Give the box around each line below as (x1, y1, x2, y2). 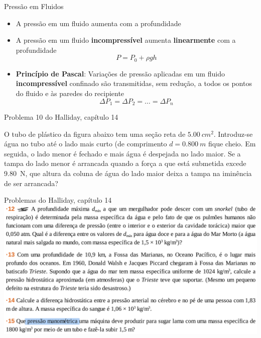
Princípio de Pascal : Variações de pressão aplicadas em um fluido (16, 68, 225, 78)
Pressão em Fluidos (4, 1, 64, 11)
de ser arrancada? (4, 178, 58, 188)
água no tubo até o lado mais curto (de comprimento (4, 138, 167, 149)
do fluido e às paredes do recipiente (16, 88, 124, 99)
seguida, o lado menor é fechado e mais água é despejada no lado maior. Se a (4, 148, 241, 158)
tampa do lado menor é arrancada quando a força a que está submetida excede (4, 158, 246, 168)
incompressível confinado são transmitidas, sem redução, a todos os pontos (16, 78, 252, 89)
